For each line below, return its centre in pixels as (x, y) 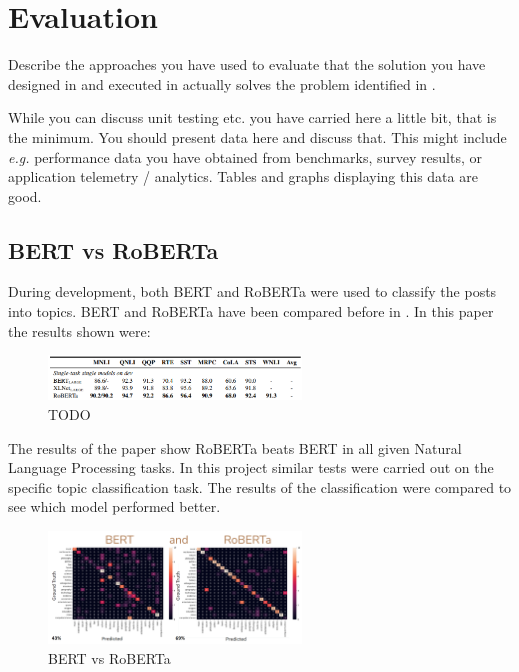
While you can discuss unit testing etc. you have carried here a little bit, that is (252, 117)
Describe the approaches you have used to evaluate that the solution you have (247, 64)
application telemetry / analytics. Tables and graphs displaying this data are (243, 176)
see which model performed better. (114, 506)
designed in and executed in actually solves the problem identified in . (222, 83)
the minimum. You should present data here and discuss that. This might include (257, 136)
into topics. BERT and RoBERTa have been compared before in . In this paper (251, 311)
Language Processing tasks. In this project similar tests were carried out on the (251, 467)
